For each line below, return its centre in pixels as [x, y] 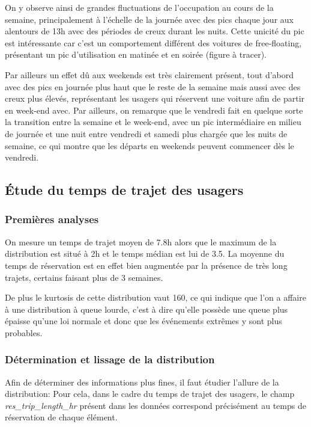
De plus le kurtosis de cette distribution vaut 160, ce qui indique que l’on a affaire [155, 297]
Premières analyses [52, 219]
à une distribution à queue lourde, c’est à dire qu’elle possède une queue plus [146, 309]
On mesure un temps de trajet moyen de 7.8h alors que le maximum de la [141, 241]
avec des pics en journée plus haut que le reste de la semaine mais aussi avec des [153, 86]
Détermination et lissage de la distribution [110, 359]
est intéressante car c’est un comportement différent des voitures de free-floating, [153, 42]
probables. [24, 332]
